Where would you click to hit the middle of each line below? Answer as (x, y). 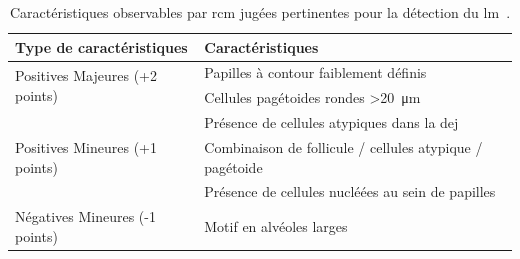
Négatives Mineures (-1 (85, 216)
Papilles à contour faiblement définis (315, 72)
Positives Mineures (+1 (86, 146)
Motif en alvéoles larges (276, 226)
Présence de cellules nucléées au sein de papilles (350, 191)
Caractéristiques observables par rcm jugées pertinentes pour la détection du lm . (260, 12)
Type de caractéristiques (101, 46)
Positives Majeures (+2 (86, 75)
